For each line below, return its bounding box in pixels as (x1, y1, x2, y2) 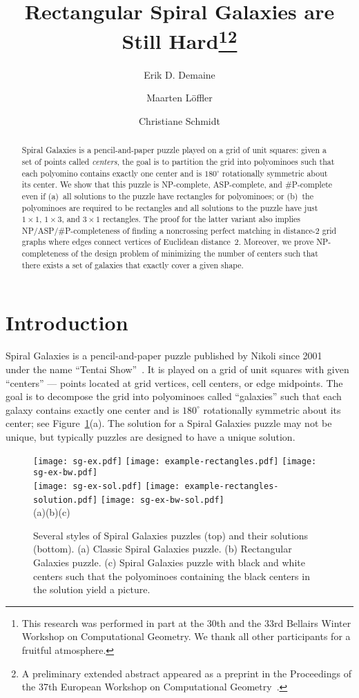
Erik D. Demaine (144, 67, 215, 81)
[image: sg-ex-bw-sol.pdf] (100, 495, 224, 505)
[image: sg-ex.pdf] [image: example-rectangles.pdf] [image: (33, 456, 317, 466)
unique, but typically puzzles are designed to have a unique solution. (6, 429, 295, 443)
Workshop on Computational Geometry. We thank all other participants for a (21, 629, 351, 644)
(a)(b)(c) (33, 505, 70, 519)
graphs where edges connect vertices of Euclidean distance (21, 236, 231, 248)
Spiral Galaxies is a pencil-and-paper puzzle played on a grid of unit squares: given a (21, 144, 327, 156)
